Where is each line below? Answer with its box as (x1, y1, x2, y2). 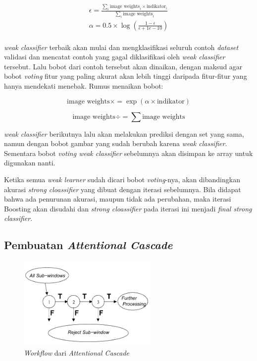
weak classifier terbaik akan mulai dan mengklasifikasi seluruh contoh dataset (4, 42, 239, 52)
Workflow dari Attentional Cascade (24, 348, 129, 358)
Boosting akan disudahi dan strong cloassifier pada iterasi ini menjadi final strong (4, 203, 252, 213)
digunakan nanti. (4, 157, 55, 168)
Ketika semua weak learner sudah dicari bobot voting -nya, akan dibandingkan (4, 174, 240, 184)
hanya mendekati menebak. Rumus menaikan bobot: (4, 81, 163, 91)
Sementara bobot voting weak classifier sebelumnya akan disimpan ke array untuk (4, 148, 253, 158)
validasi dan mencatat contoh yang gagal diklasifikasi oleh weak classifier (4, 52, 225, 62)
